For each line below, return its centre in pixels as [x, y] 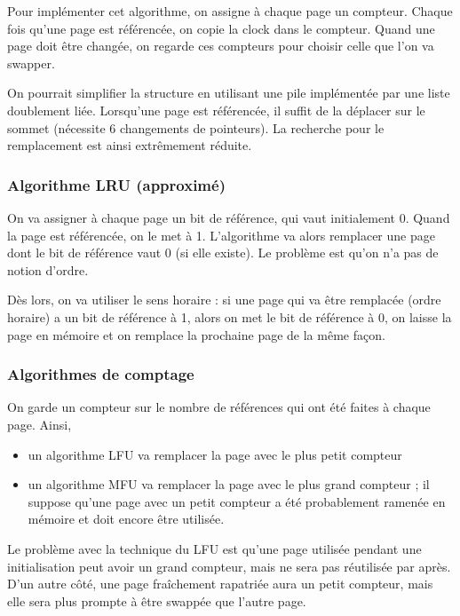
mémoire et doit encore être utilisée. [126, 519]
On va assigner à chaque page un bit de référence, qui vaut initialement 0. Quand [229, 217]
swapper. [31, 63]
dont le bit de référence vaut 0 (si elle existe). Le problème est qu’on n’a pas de [223, 253]
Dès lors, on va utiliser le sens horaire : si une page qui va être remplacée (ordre [224, 300]
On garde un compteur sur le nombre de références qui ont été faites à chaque [219, 407]
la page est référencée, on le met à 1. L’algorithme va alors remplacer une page [221, 235]
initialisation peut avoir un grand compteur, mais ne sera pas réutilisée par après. [229, 566]
